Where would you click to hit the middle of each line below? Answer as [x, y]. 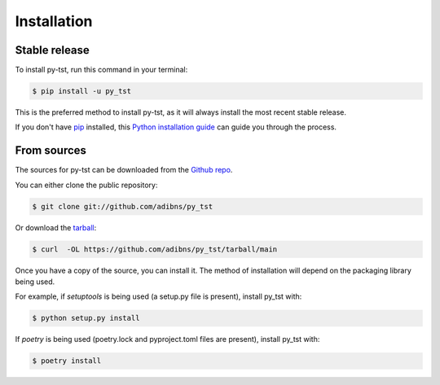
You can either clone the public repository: [86, 185]
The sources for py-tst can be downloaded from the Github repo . [124, 170]
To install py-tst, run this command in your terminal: [101, 70]
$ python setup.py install [86, 318]
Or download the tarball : [56, 227]
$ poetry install [67, 361]
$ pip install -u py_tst [82, 91]
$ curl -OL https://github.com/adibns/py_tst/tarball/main [155, 249]
